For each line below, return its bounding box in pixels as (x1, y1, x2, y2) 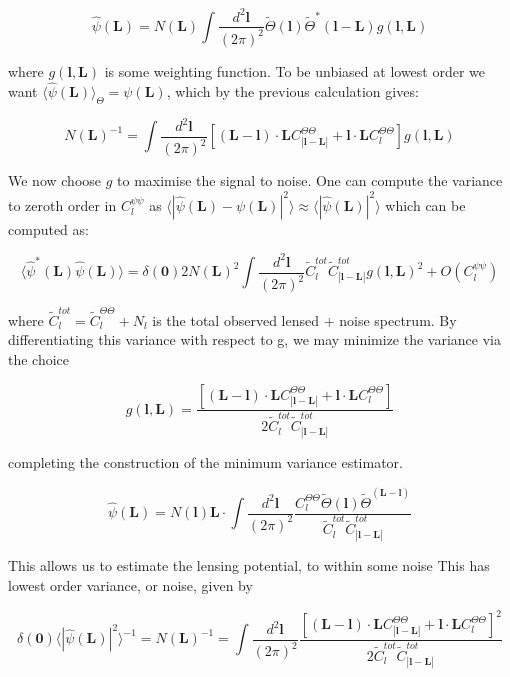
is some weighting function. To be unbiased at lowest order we (104, 60, 486, 81)
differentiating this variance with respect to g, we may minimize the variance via (8, 329, 501, 350)
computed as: (8, 218, 89, 239)
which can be (385, 194, 466, 215)
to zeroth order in (8, 194, 117, 215)
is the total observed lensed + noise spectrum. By (152, 309, 457, 330)
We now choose (8, 170, 102, 191)
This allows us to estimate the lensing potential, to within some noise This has (8, 555, 490, 576)
